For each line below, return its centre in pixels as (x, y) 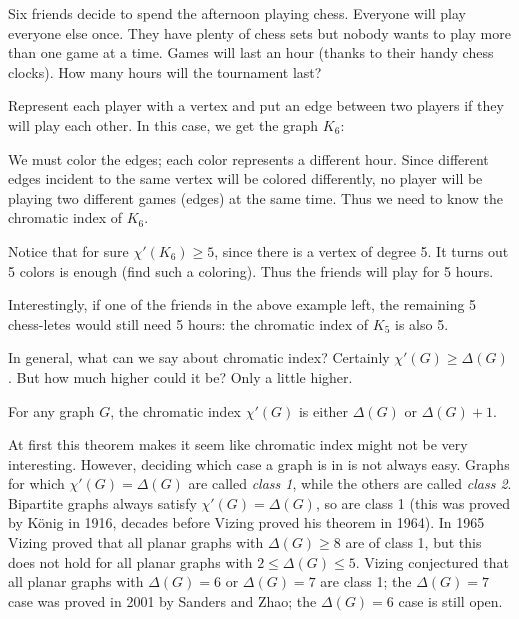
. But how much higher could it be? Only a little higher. (180, 376)
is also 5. (422, 323)
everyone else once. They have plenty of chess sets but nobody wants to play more (259, 32)
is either (323, 410)
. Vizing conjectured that (432, 561)
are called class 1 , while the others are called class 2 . (350, 483)
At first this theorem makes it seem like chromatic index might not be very (238, 444)
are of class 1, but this (413, 542)
